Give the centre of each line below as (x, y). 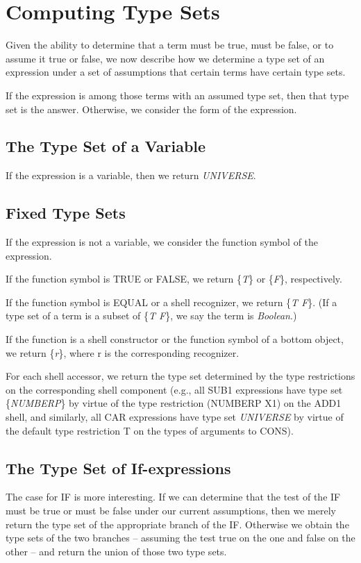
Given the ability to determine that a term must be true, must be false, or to (170, 45)
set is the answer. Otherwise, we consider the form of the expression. (151, 109)
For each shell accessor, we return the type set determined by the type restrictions (180, 376)
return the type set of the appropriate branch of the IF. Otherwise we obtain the (177, 524)
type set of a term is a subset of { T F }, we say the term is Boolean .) (151, 316)
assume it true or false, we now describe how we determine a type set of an (165, 58)
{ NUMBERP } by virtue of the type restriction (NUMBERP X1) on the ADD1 (174, 403)
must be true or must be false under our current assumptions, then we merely (171, 511)
